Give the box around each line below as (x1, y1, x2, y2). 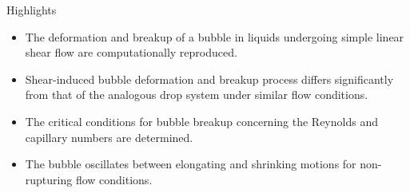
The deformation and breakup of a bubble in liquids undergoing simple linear (25, 28, 404, 45)
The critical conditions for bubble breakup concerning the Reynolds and (25, 112, 378, 129)
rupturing (25, 171, 73, 187)
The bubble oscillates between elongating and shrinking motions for (25, 156, 356, 172)
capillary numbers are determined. (25, 128, 193, 145)
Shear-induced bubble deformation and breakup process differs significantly (25, 70, 394, 87)
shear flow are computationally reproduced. (25, 44, 237, 61)
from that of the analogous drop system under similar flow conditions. (25, 86, 368, 103)
